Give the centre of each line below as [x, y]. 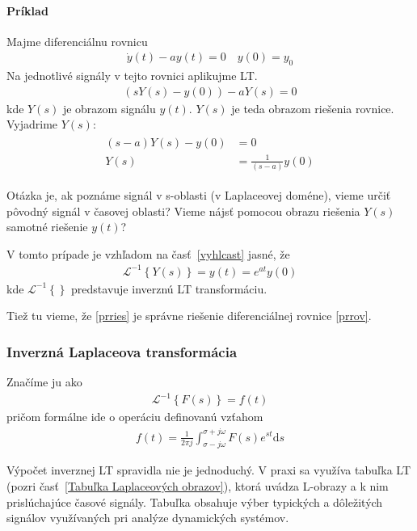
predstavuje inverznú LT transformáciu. [169, 288]
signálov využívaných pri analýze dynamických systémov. [148, 518]
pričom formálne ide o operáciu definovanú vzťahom [135, 417]
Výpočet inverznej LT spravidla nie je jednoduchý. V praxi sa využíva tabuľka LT [209, 470]
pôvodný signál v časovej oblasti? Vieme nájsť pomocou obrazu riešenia [183, 211]
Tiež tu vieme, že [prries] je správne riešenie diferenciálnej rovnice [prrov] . [189, 316]
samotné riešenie [47, 227]
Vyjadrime [32, 124]
